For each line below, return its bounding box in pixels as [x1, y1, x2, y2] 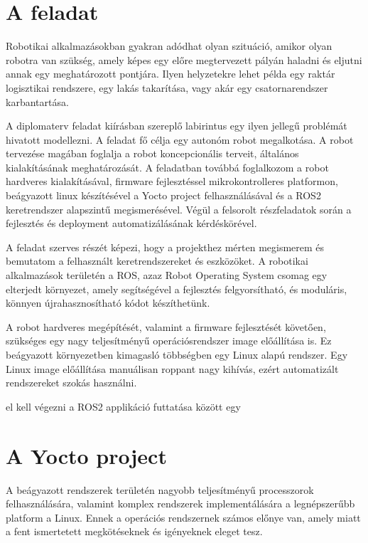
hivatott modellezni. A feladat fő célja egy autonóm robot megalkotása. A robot [6, 132, 354, 147]
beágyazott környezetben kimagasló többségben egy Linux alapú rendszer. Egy [6, 347, 348, 362]
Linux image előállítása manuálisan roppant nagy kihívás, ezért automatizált [6, 361, 339, 376]
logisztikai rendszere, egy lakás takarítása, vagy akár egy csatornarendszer [6, 80, 328, 95]
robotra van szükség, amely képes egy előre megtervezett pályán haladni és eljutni [6, 52, 362, 67]
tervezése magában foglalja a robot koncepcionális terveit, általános [6, 146, 299, 161]
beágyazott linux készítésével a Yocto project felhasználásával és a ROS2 [6, 188, 321, 203]
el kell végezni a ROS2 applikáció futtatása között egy [6, 399, 241, 413]
